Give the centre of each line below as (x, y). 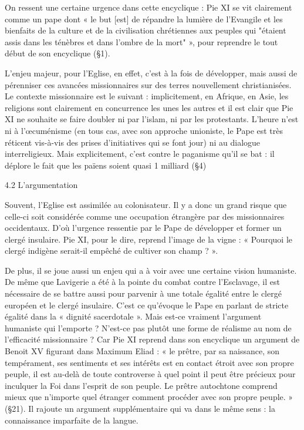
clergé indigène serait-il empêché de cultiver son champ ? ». (112, 251)
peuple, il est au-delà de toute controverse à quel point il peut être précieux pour (150, 374)
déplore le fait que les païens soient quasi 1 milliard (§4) (106, 165)
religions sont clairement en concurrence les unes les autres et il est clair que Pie (149, 107)
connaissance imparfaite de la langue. (72, 420)
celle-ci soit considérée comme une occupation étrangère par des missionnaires (145, 216)
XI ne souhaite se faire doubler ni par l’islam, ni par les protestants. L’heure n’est (152, 119)
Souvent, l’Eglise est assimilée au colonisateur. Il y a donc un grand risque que (146, 204)
